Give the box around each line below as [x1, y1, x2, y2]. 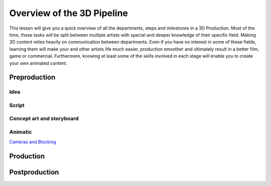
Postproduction [9, 168, 59, 176]
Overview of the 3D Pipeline [9, 8, 128, 19]
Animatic [9, 128, 32, 135]
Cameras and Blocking [9, 139, 56, 145]
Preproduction [9, 73, 56, 82]
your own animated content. [9, 60, 68, 66]
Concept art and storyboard [9, 115, 79, 122]
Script [9, 102, 25, 109]
